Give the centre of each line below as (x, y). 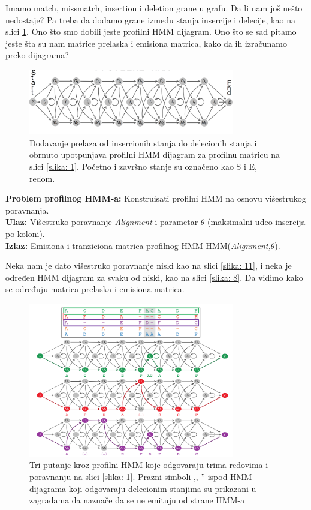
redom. (42, 178)
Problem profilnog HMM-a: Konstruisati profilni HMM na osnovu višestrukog (156, 198)
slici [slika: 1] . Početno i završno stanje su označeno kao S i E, (143, 166)
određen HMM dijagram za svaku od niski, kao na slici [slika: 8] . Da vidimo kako (154, 277)
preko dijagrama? (37, 55)
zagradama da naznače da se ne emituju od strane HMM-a (137, 500)
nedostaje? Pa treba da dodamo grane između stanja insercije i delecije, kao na (150, 19)
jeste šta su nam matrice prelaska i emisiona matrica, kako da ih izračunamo (146, 43)
